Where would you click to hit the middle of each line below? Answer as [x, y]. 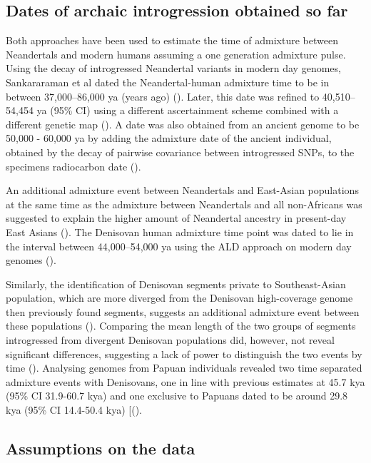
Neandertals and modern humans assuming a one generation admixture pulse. [176, 54]
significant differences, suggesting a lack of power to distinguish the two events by [184, 353]
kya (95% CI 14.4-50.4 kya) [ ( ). [74, 410]
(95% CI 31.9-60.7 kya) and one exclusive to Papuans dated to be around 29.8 [177, 396]
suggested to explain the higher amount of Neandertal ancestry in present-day [176, 218]
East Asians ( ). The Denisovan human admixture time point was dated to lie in [180, 231]
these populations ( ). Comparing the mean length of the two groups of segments [181, 326]
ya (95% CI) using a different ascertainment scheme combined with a [188, 110]
